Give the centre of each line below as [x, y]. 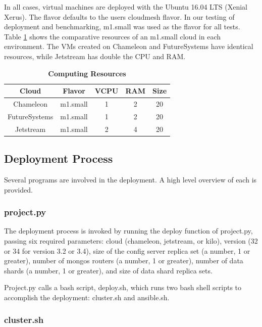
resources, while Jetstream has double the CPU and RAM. [95, 56]
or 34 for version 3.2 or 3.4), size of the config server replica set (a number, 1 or [127, 250]
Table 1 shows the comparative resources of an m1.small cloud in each [113, 36]
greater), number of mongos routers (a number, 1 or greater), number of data [124, 261]
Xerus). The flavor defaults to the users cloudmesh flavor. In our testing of [119, 16]
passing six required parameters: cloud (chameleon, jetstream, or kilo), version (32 [131, 240]
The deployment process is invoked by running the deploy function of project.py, [128, 231]
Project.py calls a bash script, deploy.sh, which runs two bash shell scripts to [123, 287]
